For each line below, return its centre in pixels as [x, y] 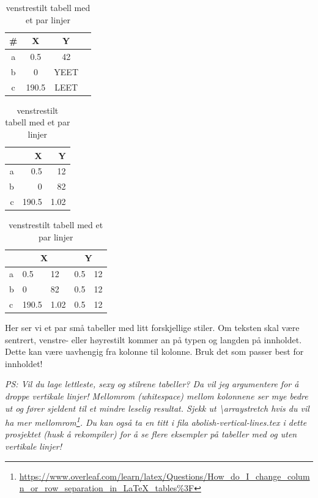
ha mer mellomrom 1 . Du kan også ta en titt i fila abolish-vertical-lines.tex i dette [156, 421]
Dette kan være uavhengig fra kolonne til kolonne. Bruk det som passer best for [154, 351]
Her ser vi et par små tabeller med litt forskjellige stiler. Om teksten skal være [152, 328]
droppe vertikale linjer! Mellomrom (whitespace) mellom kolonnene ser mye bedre [157, 396]
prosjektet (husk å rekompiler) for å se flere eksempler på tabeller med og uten [151, 434]
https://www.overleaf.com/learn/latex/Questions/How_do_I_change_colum [165, 476]
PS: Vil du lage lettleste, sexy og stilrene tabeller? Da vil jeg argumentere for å [152, 384]
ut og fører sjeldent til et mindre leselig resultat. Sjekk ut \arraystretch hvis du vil [157, 408]
